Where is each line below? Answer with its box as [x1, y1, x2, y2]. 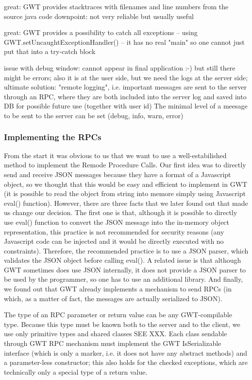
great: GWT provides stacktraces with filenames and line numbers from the [4, 1, 229, 11]
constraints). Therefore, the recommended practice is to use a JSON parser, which [4, 245, 249, 255]
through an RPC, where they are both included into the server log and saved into [4, 91, 247, 101]
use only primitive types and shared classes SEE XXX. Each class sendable [4, 328, 227, 339]
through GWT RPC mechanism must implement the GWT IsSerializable [4, 338, 221, 348]
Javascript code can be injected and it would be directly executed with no [4, 236, 224, 246]
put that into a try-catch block [4, 46, 96, 56]
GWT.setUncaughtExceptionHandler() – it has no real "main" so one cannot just [4, 36, 245, 47]
